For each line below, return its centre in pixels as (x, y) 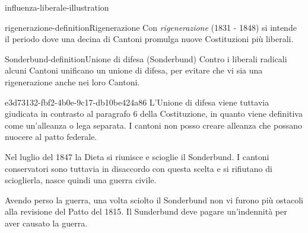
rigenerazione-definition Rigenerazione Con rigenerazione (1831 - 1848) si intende (151, 27)
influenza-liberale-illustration (57, 7)
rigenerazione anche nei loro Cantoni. (72, 82)
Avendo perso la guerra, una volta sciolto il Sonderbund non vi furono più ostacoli (154, 200)
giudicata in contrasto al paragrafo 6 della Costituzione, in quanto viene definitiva (154, 114)
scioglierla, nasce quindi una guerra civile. (81, 180)
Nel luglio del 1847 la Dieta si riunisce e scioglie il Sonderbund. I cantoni (137, 156)
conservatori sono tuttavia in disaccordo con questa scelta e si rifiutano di (139, 168)
